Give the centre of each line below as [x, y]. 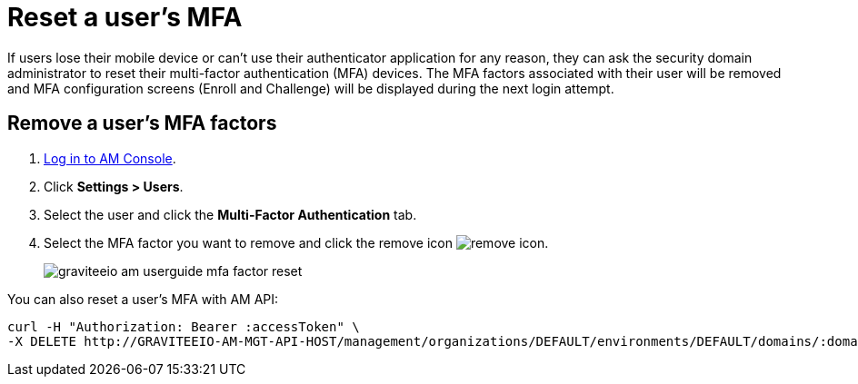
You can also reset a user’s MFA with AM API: [143, 299]
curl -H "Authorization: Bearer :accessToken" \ [184, 326]
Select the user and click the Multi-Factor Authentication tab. [230, 214]
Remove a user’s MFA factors [142, 123]
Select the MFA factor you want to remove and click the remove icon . [296, 242]
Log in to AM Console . [110, 158]
